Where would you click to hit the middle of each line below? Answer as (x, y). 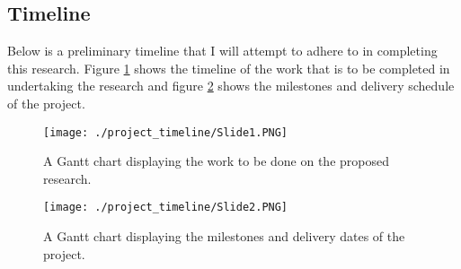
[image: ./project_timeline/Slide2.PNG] (166, 208)
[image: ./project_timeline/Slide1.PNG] (166, 132)
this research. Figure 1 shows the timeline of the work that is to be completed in (229, 68)
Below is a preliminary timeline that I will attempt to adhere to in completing (222, 51)
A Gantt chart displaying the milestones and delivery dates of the (224, 236)
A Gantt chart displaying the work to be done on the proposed (216, 161)
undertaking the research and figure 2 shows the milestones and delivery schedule (231, 86)
